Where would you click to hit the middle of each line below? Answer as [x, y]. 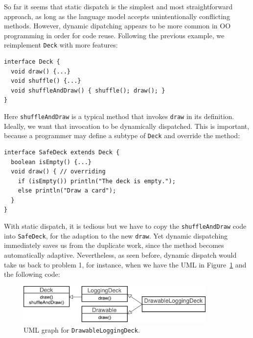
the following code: [32, 274]
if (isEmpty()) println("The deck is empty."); [97, 181]
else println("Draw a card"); [67, 191]
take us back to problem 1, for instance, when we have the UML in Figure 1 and [125, 264]
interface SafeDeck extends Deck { [62, 152]
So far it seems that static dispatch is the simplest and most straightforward [118, 6]
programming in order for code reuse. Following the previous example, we [114, 35]
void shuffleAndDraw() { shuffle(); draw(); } [88, 90]
